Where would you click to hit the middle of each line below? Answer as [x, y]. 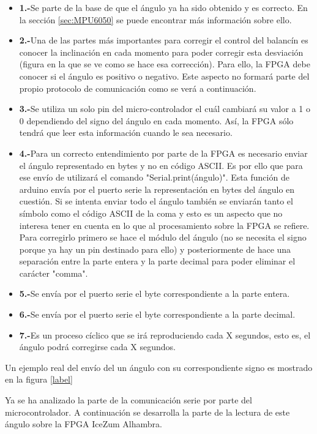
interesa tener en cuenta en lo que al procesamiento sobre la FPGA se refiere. [164, 225]
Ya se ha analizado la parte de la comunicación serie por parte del [129, 400]
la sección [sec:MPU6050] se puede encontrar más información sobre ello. [155, 19]
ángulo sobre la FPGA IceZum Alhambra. [84, 424]
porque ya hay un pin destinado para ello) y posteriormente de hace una [155, 249]
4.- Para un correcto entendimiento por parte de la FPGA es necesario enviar [163, 153]
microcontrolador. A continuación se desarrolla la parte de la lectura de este [147, 412]
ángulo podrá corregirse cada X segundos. [97, 347]
